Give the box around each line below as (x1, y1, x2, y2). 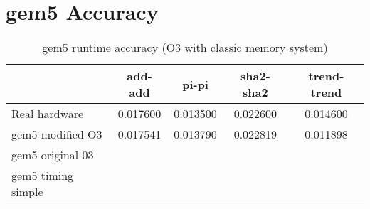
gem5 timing (11, 167, 74, 184)
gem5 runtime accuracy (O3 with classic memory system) (42, 39, 328, 56)
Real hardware (11, 105, 84, 122)
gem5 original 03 (11, 146, 94, 164)
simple (11, 183, 43, 200)
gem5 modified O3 (11, 126, 102, 143)
